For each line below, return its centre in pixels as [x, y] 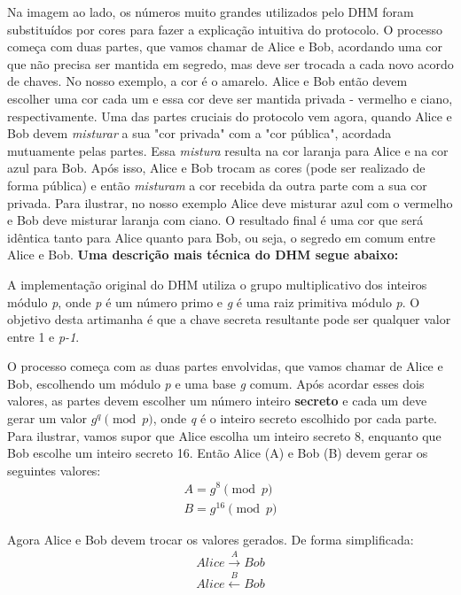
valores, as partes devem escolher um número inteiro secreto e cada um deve [217, 401]
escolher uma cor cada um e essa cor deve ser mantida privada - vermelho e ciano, [230, 98]
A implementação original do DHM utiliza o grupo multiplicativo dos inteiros [217, 284]
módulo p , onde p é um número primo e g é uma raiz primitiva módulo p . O [214, 301]
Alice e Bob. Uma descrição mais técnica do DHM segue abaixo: [203, 255]
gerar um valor [47, 418]
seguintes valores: [54, 470]
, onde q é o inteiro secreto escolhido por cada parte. [295, 418]
